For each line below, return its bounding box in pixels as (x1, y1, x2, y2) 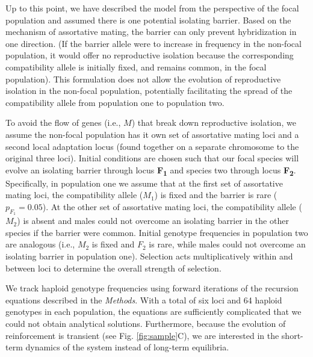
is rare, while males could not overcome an (149, 238, 306, 250)
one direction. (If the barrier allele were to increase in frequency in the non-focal (5, 37, 302, 49)
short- (281, 329, 303, 341)
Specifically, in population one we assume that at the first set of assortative (5, 176, 283, 189)
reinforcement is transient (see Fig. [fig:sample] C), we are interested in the (5, 329, 279, 341)
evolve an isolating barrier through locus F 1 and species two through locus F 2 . (5, 163, 296, 178)
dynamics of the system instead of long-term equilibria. (25, 341, 229, 353)
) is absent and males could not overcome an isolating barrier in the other (17, 214, 289, 227)
